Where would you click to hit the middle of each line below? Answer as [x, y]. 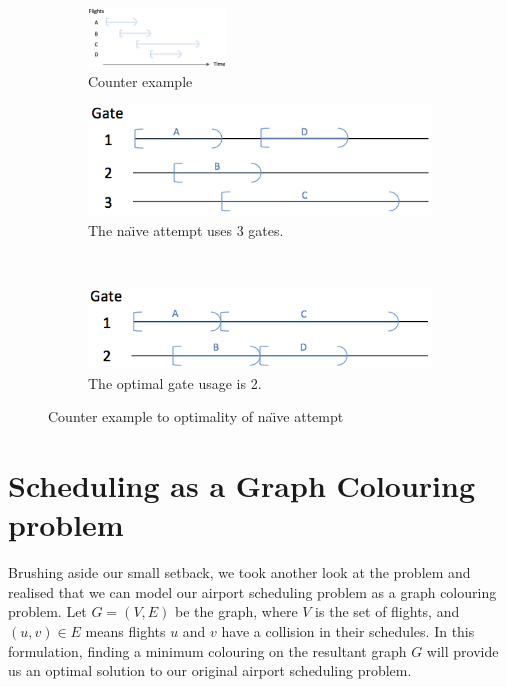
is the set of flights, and [387, 611]
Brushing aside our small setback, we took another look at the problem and [239, 572]
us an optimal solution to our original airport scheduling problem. [210, 670]
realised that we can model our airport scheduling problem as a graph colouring [252, 591]
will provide [462, 650]
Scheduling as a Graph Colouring [242, 485]
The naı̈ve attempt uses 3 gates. [186, 230]
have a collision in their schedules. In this [348, 630]
